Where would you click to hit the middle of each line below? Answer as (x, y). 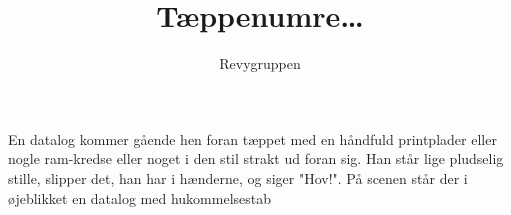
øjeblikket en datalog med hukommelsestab (140, 197)
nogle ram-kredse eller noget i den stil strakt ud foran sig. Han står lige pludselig (256, 158)
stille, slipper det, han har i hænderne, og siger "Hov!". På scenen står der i (238, 177)
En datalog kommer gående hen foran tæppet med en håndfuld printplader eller (252, 138)
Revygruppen (260, 63)
